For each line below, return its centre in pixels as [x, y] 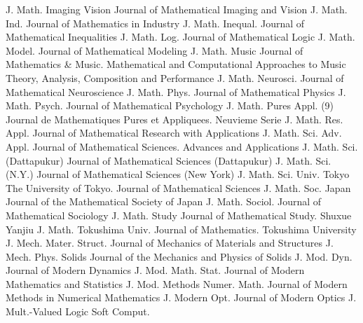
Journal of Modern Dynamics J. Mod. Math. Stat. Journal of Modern [155, 270]
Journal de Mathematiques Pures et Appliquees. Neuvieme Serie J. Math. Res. [174, 119]
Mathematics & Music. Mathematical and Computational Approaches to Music [176, 64]
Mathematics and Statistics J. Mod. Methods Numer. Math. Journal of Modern [177, 283]
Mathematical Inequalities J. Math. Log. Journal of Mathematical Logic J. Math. [180, 37]
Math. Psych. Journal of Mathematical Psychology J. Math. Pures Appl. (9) [170, 105]
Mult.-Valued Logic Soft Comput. [78, 311]
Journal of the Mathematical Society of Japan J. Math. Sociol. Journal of [164, 201]
